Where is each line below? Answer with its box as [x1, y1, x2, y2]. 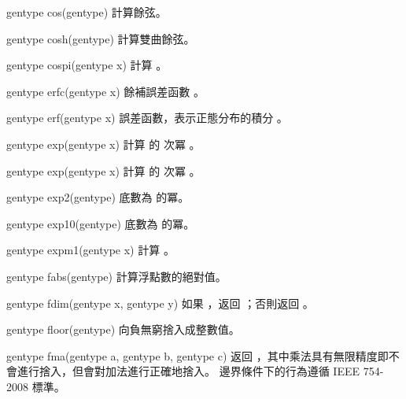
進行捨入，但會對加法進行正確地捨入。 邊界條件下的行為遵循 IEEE [17, 363, 360, 379]
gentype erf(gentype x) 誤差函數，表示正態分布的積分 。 [6, 109, 288, 126]
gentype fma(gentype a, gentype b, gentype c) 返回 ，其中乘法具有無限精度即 [6, 347, 389, 364]
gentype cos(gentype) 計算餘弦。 [6, 4, 167, 20]
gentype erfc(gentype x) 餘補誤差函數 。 [6, 83, 205, 99]
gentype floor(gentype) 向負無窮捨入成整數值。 [6, 321, 240, 338]
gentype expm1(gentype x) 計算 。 [6, 242, 175, 258]
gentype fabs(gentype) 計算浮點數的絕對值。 [6, 268, 227, 284]
